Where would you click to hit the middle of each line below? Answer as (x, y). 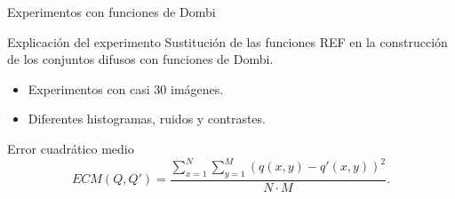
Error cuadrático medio (71, 148)
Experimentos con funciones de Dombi (112, 12)
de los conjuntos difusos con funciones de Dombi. (140, 59)
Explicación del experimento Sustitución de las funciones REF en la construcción (227, 41)
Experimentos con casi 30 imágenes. (126, 88)
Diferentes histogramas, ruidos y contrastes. (147, 119)
